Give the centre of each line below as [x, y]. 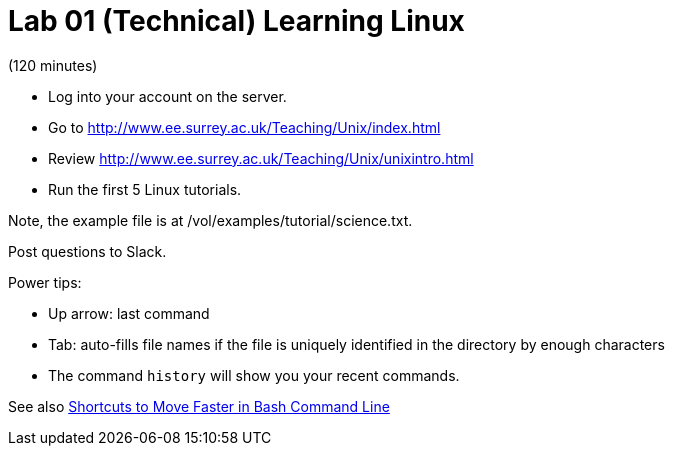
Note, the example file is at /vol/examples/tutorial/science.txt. [210, 220]
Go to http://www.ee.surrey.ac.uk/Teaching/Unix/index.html [244, 127]
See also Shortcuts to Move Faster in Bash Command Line [199, 406]
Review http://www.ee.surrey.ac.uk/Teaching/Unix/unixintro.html [261, 158]
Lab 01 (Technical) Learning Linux [236, 21]
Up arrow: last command [129, 313]
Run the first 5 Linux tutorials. [145, 189]
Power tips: [45, 282]
